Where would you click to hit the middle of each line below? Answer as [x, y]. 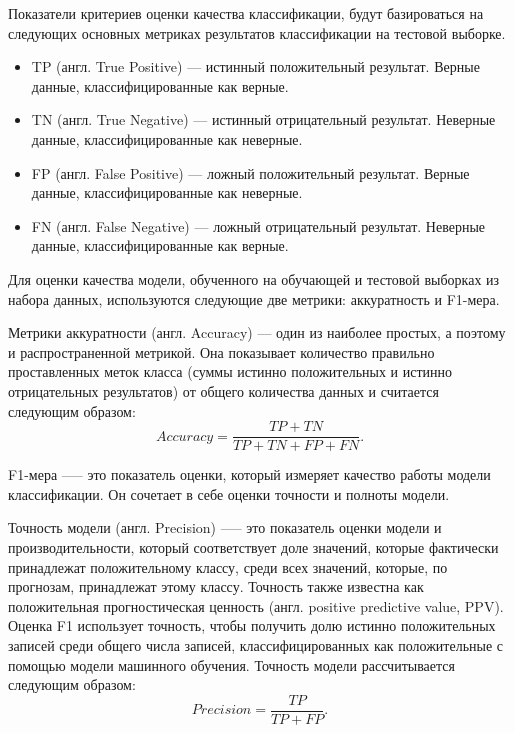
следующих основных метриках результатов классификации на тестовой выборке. [257, 32]
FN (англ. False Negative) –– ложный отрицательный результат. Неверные [258, 225]
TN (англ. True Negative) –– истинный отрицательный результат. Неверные [263, 119]
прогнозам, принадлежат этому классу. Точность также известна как [216, 586]
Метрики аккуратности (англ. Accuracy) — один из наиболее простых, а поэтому [257, 332]
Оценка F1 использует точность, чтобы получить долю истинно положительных [252, 625]
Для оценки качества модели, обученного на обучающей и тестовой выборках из [254, 278]
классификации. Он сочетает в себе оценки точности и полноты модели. [229, 493]
